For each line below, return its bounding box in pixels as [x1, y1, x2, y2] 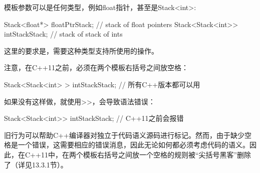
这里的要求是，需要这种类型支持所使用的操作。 [4, 45, 158, 56]
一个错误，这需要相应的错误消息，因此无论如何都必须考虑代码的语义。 [18, 139, 249, 150]
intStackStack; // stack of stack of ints [4, 29, 123, 39]
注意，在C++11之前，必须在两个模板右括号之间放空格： [4, 62, 188, 73]
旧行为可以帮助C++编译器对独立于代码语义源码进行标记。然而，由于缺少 [4, 129, 244, 140]
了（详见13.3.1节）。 [4, 159, 68, 169]
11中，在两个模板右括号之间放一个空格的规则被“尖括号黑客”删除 [41, 149, 251, 159]
